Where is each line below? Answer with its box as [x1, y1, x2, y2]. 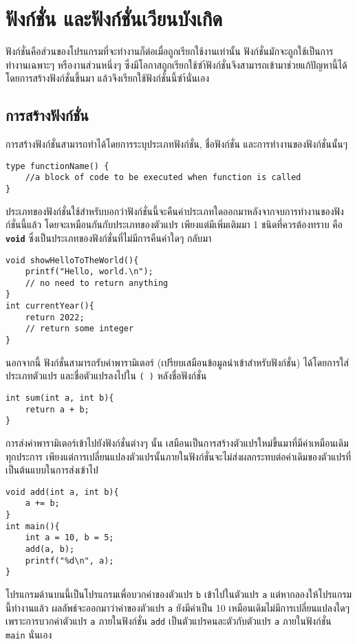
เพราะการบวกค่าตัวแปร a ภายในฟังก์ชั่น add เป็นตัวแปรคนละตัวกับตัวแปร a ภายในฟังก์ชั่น [6, 614, 332, 628]
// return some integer [25, 324, 134, 334]
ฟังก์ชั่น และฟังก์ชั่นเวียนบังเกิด [6, 4, 223, 32]
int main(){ [6, 521, 60, 531]
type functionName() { [6, 161, 109, 171]
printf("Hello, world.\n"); [25, 267, 153, 277]
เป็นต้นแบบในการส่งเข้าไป [6, 463, 98, 477]
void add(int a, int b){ [6, 487, 119, 497]
